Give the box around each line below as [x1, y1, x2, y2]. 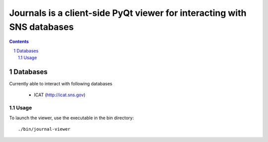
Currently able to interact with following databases [9, 81, 113, 87]
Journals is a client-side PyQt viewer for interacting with [9, 7, 247, 18]
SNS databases [9, 21, 74, 32]
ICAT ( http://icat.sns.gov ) [34, 92, 86, 98]
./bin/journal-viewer [18, 126, 70, 132]
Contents [9, 39, 29, 45]
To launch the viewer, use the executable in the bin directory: [9, 115, 134, 121]
